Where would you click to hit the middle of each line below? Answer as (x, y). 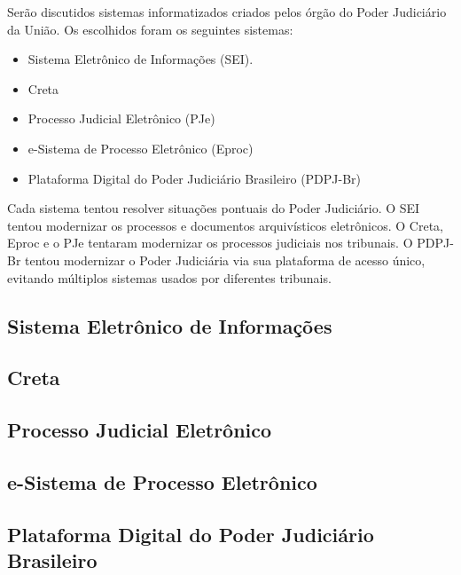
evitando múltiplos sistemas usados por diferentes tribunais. (169, 277)
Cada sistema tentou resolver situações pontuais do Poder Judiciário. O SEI (214, 208)
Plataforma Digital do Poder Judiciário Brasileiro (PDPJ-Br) (195, 178)
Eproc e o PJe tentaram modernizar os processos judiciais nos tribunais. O (210, 243)
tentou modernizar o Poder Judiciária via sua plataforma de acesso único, (225, 260)
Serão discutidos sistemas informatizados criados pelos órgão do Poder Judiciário (227, 12)
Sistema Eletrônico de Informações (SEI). (141, 59)
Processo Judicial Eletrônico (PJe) (121, 118)
